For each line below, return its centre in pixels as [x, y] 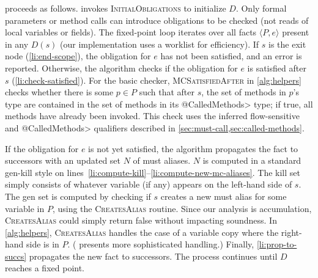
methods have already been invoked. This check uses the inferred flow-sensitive [152, 116]
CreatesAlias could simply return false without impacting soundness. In [141, 220]
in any [17, 44]
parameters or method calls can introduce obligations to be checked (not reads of [157, 20]
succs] [16, 256]
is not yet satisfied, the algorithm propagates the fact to [193, 148]
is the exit [287, 44]
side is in [43, 244]
